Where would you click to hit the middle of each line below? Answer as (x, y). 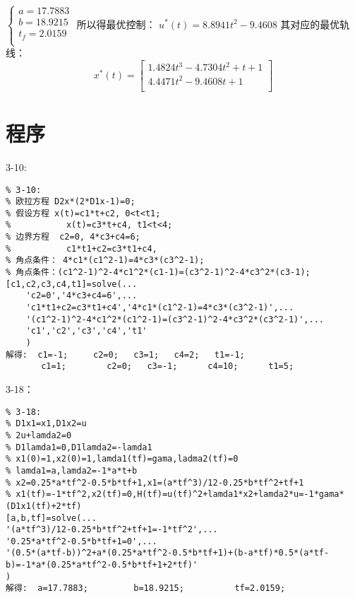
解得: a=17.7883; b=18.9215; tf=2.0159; (146, 588)
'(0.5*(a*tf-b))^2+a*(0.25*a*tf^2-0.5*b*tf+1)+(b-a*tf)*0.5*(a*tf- (168, 553)
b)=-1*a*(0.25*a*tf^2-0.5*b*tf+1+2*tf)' (102, 565)
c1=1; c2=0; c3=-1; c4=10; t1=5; (168, 367)
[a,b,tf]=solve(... (51, 518)
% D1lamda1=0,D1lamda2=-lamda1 (79, 447)
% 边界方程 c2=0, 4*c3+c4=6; (73, 237)
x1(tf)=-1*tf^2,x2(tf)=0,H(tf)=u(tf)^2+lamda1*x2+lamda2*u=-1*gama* (180, 494)
